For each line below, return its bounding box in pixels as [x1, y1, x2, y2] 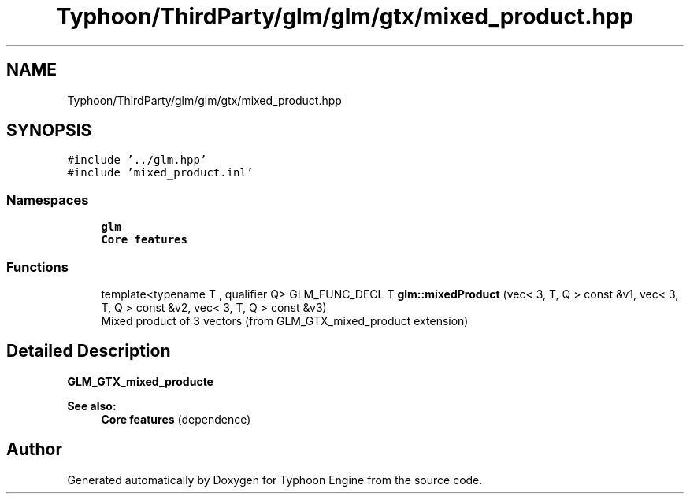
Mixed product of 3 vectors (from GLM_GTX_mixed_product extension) [101, 313, 469, 328]
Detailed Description [6, 341, 171, 361]
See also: [67, 398, 117, 413]
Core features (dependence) [101, 412, 251, 426]
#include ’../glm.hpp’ [67, 154, 207, 167]
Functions [6, 258, 69, 275]
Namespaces [6, 191, 89, 208]
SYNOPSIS [6, 120, 92, 141]
